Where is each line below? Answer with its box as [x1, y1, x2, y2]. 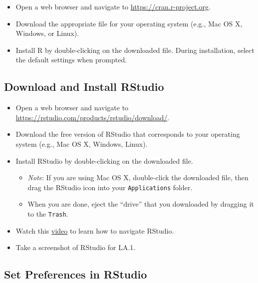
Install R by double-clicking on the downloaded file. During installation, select [15, 44, 255, 55]
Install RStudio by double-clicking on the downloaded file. [15, 155, 193, 166]
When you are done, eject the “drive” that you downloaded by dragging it [27, 199, 254, 209]
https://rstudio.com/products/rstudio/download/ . [15, 112, 170, 122]
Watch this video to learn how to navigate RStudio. [15, 225, 174, 236]
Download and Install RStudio [4, 79, 164, 94]
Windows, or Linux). [15, 28, 79, 38]
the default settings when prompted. [15, 54, 127, 65]
